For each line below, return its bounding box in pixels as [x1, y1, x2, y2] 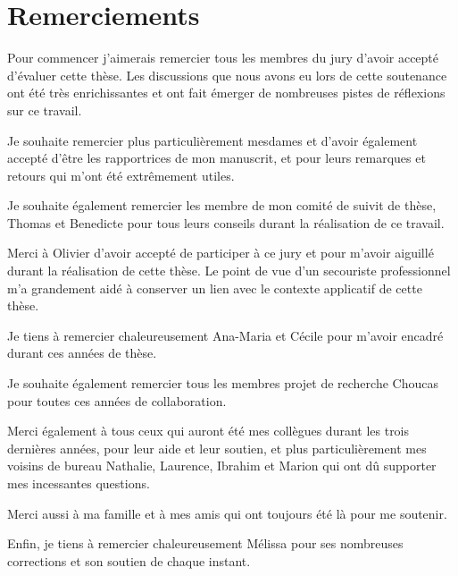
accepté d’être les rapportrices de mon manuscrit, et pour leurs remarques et [7, 148, 426, 167]
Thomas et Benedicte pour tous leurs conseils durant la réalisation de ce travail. [7, 213, 445, 232]
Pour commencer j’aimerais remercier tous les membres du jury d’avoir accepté [7, 48, 439, 67]
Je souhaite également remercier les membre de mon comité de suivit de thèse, [7, 196, 437, 215]
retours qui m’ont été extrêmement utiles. [7, 165, 235, 184]
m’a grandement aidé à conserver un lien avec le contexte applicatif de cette [7, 278, 422, 297]
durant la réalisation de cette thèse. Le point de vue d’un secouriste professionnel [7, 261, 451, 280]
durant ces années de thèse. [7, 343, 157, 362]
